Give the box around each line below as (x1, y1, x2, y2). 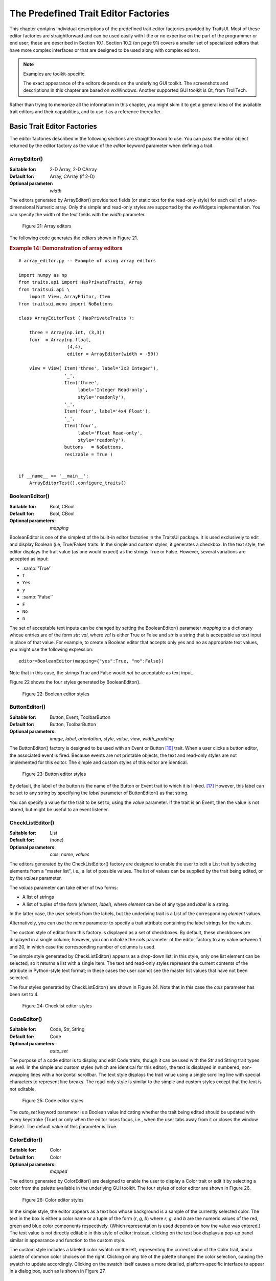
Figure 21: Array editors (22, 223, 72, 229)
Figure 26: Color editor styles (22, 1196, 84, 1203)
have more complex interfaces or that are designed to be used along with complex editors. (9, 47, 200, 53)
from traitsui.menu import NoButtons (18, 301, 113, 307)
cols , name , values (50, 851, 89, 858)
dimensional (9, 204, 35, 210)
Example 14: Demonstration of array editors (9, 245, 123, 252)
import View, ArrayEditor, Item (29, 294, 110, 300)
